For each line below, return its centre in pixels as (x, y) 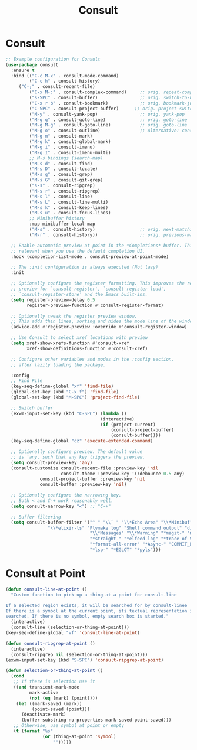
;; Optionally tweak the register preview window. (74, 316)
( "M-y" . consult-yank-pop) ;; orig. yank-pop (107, 114)
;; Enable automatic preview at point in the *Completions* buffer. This (103, 246)
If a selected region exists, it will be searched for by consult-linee (96, 605)
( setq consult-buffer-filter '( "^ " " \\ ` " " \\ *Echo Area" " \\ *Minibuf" (102, 522)
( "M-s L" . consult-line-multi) (69, 202)
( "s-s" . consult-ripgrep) (62, 186)
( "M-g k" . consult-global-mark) (70, 142)
